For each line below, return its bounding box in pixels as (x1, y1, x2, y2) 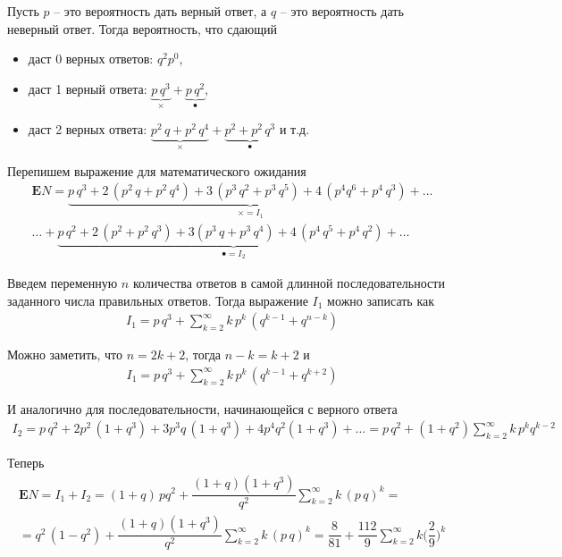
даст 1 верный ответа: (28, 79, 147, 97)
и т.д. (279, 120, 310, 139)
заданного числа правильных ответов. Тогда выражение (7, 291, 308, 309)
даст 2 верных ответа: (28, 120, 147, 139)
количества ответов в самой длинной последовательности (132, 274, 445, 291)
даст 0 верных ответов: (28, 49, 154, 68)
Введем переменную (7, 274, 118, 291)
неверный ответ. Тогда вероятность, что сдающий (7, 19, 277, 38)
